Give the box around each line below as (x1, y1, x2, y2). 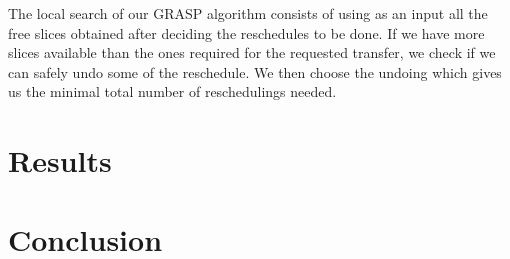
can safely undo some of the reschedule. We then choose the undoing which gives (8, 61, 502, 82)
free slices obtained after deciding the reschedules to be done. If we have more (8, 22, 485, 43)
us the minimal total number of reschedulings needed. (8, 81, 337, 102)
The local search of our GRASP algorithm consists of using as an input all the (8, 3, 488, 23)
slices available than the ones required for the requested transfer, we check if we (8, 42, 496, 63)
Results (8, 140, 112, 181)
